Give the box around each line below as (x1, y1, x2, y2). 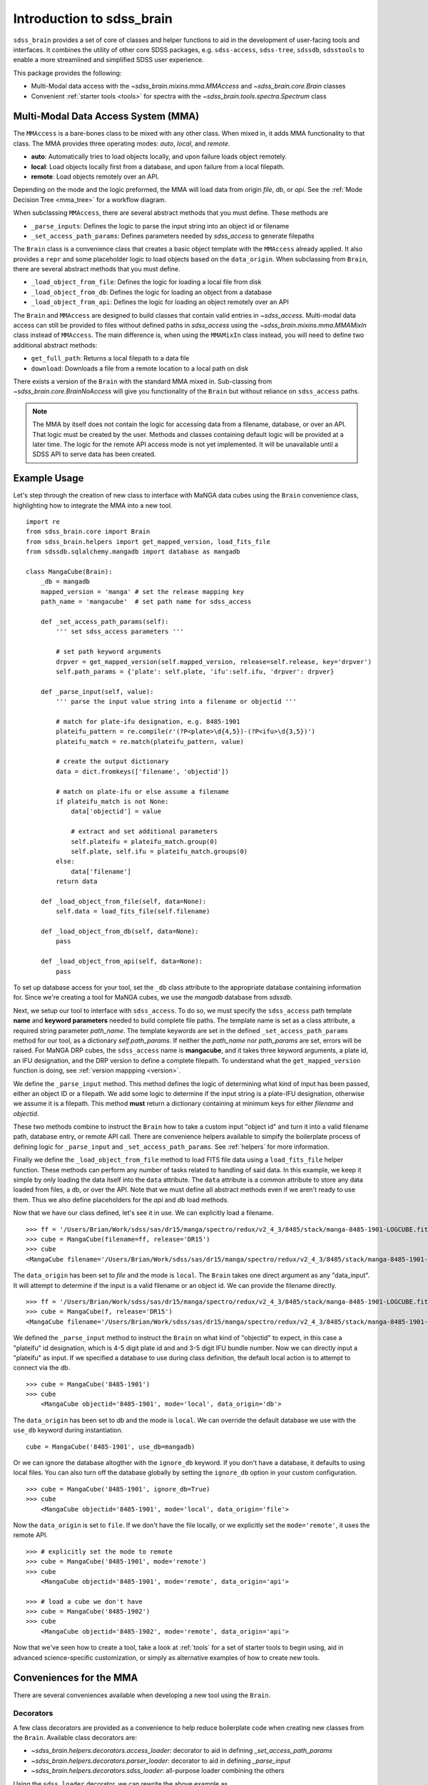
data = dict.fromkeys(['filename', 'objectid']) (56, 768, 230, 775)
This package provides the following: (13, 69, 122, 77)
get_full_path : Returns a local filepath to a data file (31, 354, 190, 363)
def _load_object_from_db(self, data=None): (40, 927, 199, 935)
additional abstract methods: (13, 341, 98, 349)
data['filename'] (71, 868, 132, 875)
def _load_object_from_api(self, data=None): (40, 957, 203, 965)
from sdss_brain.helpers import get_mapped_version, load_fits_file (26, 538, 270, 545)
